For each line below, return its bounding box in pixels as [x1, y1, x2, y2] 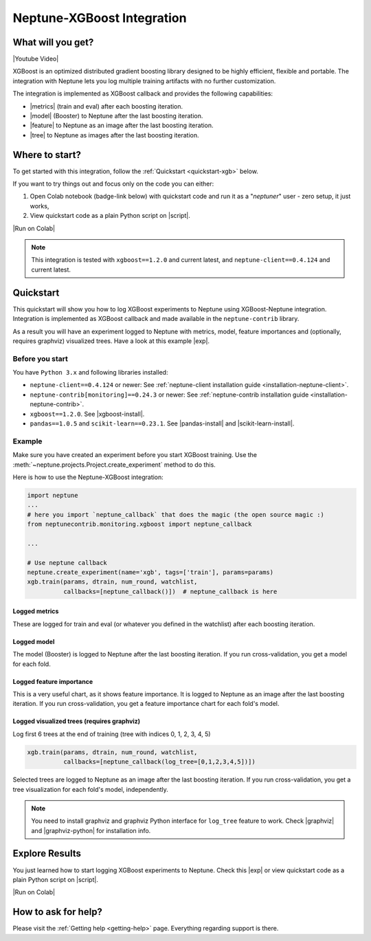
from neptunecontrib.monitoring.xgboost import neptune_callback [27, 520, 252, 529]
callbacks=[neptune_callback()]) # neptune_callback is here [63, 588, 278, 595]
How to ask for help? [12, 906, 103, 918]
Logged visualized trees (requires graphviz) [12, 717, 141, 725]
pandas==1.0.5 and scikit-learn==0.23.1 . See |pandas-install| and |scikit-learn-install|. [30, 419, 295, 428]
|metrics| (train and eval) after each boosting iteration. [30, 102, 183, 110]
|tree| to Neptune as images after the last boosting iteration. [30, 131, 199, 139]
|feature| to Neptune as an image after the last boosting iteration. [30, 121, 214, 130]
